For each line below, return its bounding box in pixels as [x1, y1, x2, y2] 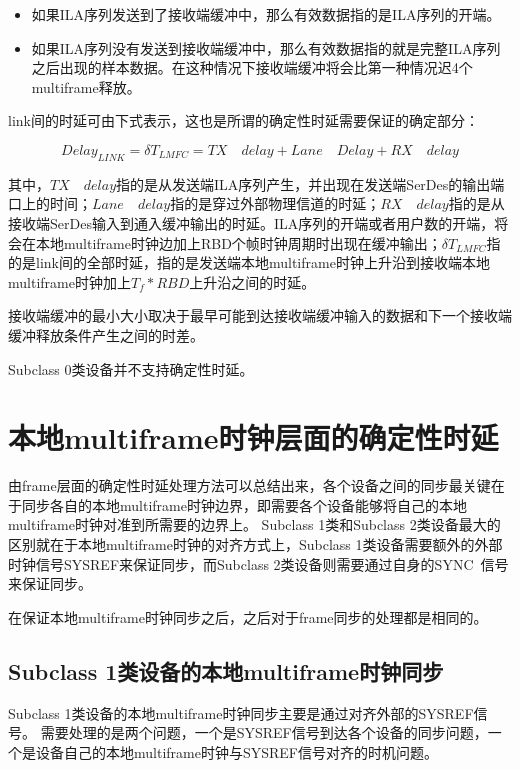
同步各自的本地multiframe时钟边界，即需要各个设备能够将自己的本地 [21, 494, 467, 515]
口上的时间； [8, 193, 92, 214]
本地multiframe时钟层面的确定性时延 [8, 417, 499, 458]
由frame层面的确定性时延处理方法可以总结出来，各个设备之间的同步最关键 [8, 475, 491, 496]
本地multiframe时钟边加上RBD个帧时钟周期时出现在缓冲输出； [35, 232, 442, 253]
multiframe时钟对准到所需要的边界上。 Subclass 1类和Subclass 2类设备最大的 [8, 514, 501, 535]
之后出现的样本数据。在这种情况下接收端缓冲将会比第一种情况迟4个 [31, 57, 473, 78]
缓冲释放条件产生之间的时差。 [8, 324, 204, 345]
